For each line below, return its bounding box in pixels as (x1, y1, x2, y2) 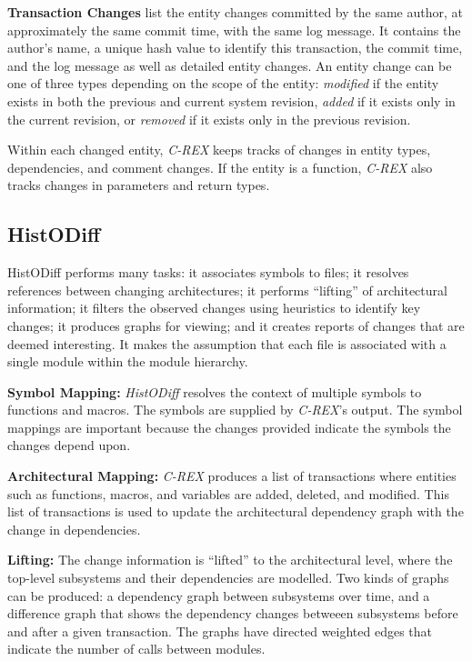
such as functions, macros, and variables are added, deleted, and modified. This (7, 484, 449, 503)
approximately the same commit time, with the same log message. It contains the (7, 20, 461, 39)
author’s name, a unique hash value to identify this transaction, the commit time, (7, 38, 463, 57)
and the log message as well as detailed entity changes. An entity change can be (7, 55, 452, 75)
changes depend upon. (7, 436, 131, 455)
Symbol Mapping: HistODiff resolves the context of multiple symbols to (7, 382, 422, 401)
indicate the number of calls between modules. (7, 639, 266, 658)
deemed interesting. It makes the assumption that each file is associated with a (7, 334, 447, 353)
